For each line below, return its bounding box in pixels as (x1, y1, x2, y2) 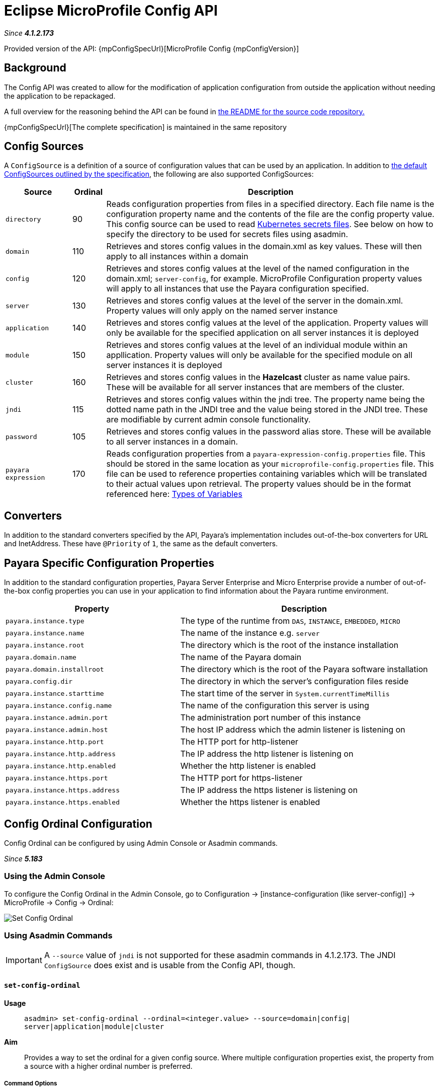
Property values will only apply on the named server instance (106, 306, 338, 316)
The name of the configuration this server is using (180, 700, 370, 711)
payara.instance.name (6, 629, 84, 637)
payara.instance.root (6, 641, 84, 649)
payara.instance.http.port (6, 738, 104, 746)
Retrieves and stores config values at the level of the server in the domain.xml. (106, 296, 403, 306)
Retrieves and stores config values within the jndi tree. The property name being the (106, 394, 425, 405)
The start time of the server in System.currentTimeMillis (180, 688, 390, 699)
